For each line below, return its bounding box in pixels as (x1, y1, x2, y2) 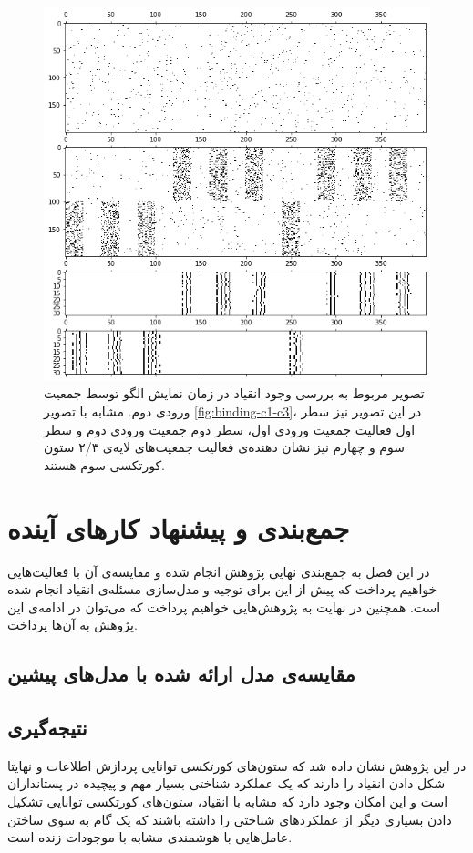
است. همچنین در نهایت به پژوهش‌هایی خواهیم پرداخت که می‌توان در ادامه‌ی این (7, 597, 441, 616)
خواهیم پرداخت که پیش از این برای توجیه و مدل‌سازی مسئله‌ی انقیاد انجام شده (7, 580, 437, 599)
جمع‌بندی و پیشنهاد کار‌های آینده (7, 509, 350, 546)
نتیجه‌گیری (7, 714, 87, 742)
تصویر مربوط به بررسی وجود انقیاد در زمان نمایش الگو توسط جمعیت (44, 384, 425, 403)
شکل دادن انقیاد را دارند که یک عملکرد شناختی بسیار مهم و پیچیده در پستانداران (7, 774, 446, 793)
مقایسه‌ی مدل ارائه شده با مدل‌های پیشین (7, 660, 355, 688)
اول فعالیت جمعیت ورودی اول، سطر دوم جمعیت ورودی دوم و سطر (44, 419, 416, 438)
